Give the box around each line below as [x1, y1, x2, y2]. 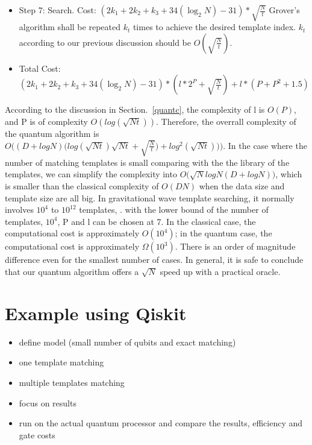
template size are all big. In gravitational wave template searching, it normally [5, 191, 295, 204]
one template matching [19, 356, 104, 368]
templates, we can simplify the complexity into [5, 168, 177, 180]
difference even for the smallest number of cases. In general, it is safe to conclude [5, 253, 304, 266]
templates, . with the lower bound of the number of [79, 203, 269, 216]
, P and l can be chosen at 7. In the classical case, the [57, 215, 256, 227]
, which [275, 168, 302, 180]
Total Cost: [19, 62, 61, 74]
